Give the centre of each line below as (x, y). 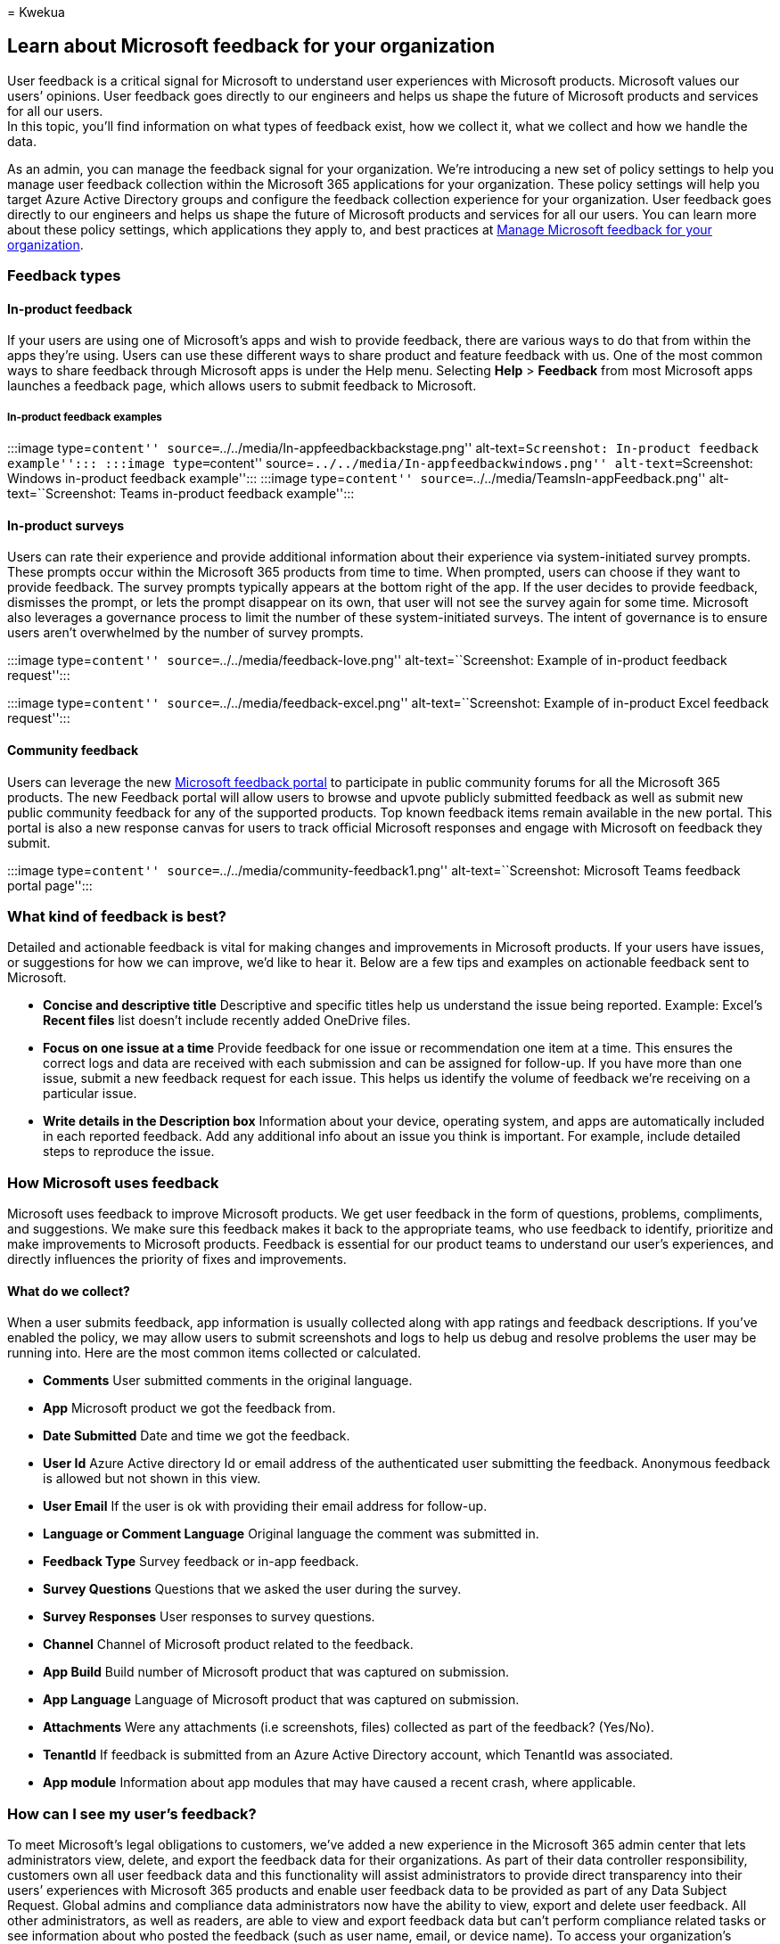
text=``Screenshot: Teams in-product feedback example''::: (181, 494)
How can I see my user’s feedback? (132, 1813)
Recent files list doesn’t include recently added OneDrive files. (227, 1021)
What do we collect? (69, 1291)
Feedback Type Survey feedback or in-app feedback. (201, 1562)
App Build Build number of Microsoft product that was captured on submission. (276, 1672)
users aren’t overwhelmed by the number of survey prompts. (185, 633)
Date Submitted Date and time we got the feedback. (197, 1436)
